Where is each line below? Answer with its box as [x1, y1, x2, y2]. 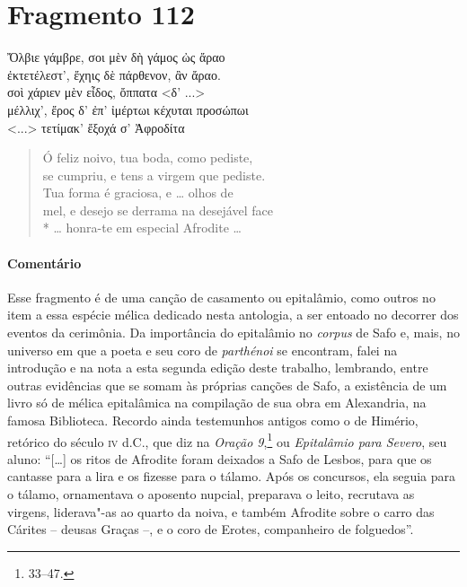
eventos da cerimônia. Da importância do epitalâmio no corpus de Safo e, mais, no [7, 323, 460, 342]
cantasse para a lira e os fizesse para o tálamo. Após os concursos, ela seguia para [7, 467, 456, 486]
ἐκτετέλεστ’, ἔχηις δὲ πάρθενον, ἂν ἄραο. [7, 65, 221, 83]
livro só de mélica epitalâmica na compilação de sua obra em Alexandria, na [7, 393, 427, 412]
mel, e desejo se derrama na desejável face [42, 200, 273, 219]
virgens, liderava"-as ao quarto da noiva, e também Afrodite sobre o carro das [7, 502, 435, 521]
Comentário [7, 253, 82, 272]
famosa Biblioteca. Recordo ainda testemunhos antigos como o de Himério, [7, 411, 419, 430]
